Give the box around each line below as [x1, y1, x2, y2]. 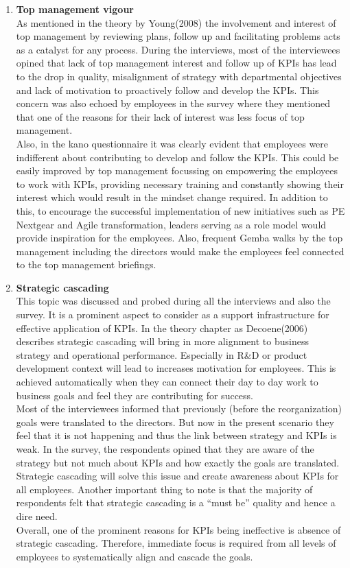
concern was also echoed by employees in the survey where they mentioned [16, 96, 331, 110]
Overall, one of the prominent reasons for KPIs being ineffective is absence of [16, 522, 341, 536]
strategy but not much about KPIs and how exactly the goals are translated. [16, 455, 340, 469]
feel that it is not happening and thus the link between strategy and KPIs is [16, 428, 337, 442]
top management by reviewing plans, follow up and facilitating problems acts [16, 29, 340, 43]
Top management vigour [16, 2, 135, 16]
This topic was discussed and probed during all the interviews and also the [16, 294, 331, 308]
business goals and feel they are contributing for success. [16, 388, 253, 402]
